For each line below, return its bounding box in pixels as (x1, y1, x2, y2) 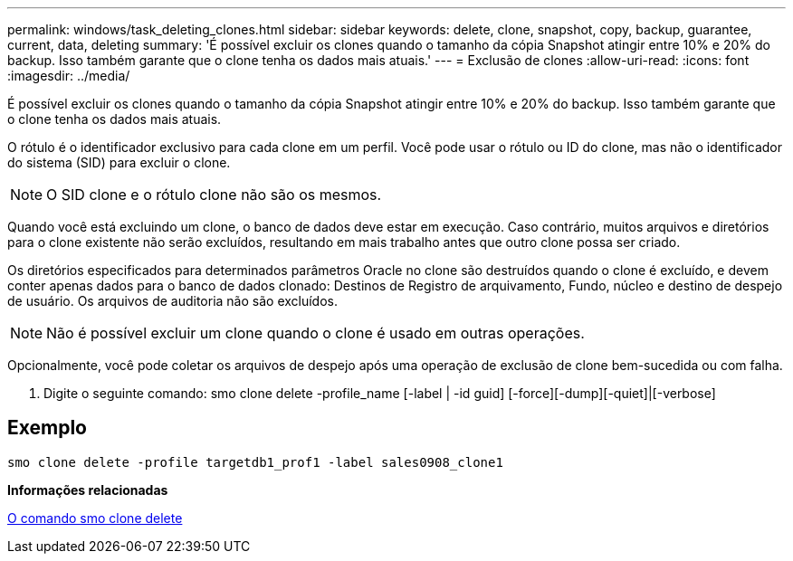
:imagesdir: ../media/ (7, 68, 130, 83)
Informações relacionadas (7, 481, 168, 498)
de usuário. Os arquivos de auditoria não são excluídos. (7, 293, 339, 309)
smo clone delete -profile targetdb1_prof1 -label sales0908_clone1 (7, 454, 503, 470)
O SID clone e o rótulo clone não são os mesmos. (46, 185, 382, 204)
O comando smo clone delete (7, 509, 183, 526)
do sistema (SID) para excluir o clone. (7, 155, 231, 170)
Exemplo (7, 416, 87, 440)
